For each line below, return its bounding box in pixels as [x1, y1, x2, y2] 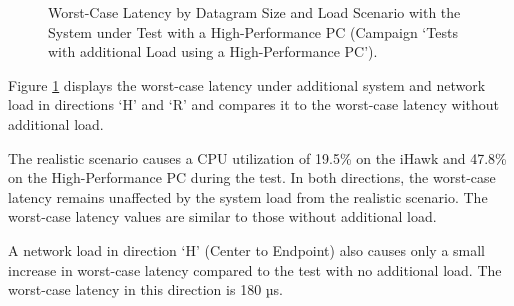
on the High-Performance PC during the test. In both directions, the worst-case [8, 167, 496, 188]
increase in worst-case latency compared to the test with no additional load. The [8, 259, 502, 280]
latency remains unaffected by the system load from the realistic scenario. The [8, 186, 488, 207]
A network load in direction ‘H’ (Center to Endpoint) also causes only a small [8, 239, 486, 260]
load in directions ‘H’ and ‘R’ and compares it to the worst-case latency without [8, 94, 499, 115]
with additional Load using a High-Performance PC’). [48, 41, 378, 62]
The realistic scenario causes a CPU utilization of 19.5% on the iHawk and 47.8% [8, 147, 507, 168]
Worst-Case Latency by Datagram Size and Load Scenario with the [48, 2, 461, 22]
